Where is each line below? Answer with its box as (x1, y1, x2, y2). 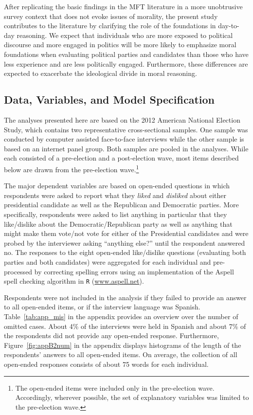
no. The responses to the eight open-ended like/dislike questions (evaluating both (4, 247, 246, 257)
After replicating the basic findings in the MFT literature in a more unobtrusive (4, 1, 243, 11)
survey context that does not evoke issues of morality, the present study (4, 11, 218, 21)
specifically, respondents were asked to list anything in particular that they (4, 209, 227, 219)
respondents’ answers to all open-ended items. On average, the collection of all (4, 349, 237, 360)
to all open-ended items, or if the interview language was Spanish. (4, 302, 200, 312)
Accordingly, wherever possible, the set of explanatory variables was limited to (15, 392, 249, 402)
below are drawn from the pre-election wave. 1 (4, 162, 139, 174)
